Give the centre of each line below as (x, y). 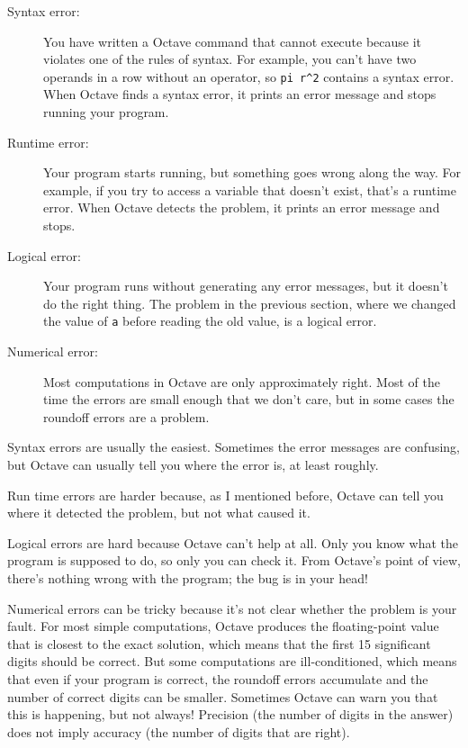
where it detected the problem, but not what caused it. (159, 513)
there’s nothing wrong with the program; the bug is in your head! (188, 577)
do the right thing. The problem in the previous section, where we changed (250, 303)
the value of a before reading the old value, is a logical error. (210, 321)
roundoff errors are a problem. (126, 416)
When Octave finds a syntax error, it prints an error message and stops (240, 94)
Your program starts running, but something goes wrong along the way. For (252, 172)
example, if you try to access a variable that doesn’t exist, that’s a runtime (250, 189)
